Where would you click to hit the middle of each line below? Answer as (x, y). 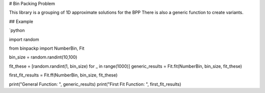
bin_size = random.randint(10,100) (43, 57)
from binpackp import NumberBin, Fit (47, 48)
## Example (21, 21)
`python (17, 30)
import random (24, 39)
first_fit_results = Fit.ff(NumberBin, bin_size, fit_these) (63, 75)
